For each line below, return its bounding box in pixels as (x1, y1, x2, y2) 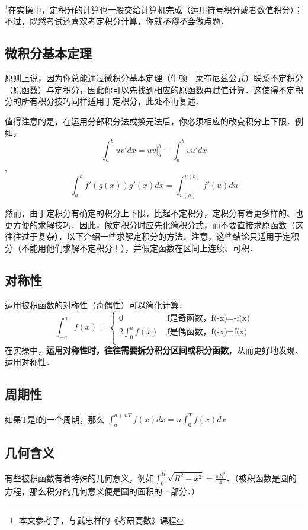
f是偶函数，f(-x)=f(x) (167, 328, 248, 337)
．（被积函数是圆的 (226, 471, 297, 484)
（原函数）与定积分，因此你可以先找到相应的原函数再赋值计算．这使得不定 (5, 83, 295, 95)
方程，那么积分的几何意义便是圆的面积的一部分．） (5, 485, 200, 497)
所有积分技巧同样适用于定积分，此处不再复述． (21, 95, 204, 107)
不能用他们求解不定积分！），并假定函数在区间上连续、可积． (21, 241, 258, 254)
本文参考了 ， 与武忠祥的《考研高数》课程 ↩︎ (18, 514, 184, 526)
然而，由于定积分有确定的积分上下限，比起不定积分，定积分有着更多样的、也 (5, 207, 303, 219)
